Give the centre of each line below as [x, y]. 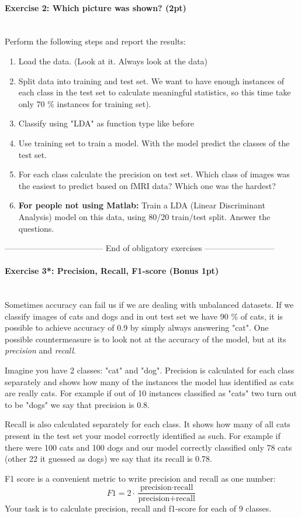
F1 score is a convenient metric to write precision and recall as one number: [140, 478]
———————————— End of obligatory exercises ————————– [140, 248]
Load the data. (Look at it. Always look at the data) [113, 61]
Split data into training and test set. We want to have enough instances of [151, 80]
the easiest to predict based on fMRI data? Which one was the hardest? [147, 185]
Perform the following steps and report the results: [95, 41]
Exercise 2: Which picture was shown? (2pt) [96, 7]
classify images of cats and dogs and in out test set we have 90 [117, 316]
